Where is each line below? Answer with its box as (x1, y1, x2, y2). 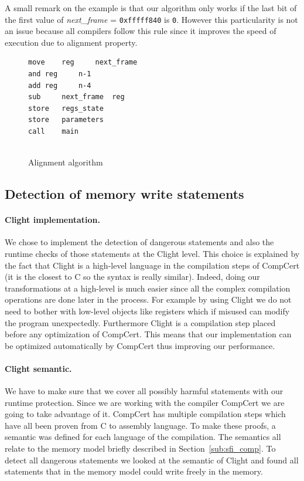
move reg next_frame (28, 58, 138, 67)
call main (28, 127, 78, 136)
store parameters (28, 116, 104, 124)
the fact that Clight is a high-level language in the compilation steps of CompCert (5, 259, 300, 271)
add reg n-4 (28, 81, 91, 90)
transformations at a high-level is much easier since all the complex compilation (5, 282, 291, 294)
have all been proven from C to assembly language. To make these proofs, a (5, 419, 276, 431)
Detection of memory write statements (5, 185, 244, 203)
